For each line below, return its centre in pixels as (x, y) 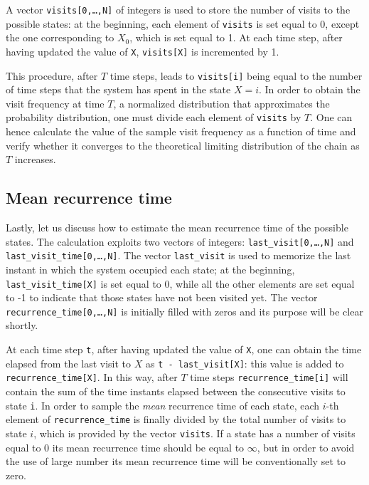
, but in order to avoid (306, 447)
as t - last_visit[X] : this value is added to (245, 363)
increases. (35, 159)
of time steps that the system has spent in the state (118, 89)
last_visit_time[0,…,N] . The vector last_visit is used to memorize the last (178, 255)
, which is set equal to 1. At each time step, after (236, 37)
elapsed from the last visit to (69, 363)
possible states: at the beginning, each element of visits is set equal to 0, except (183, 23)
